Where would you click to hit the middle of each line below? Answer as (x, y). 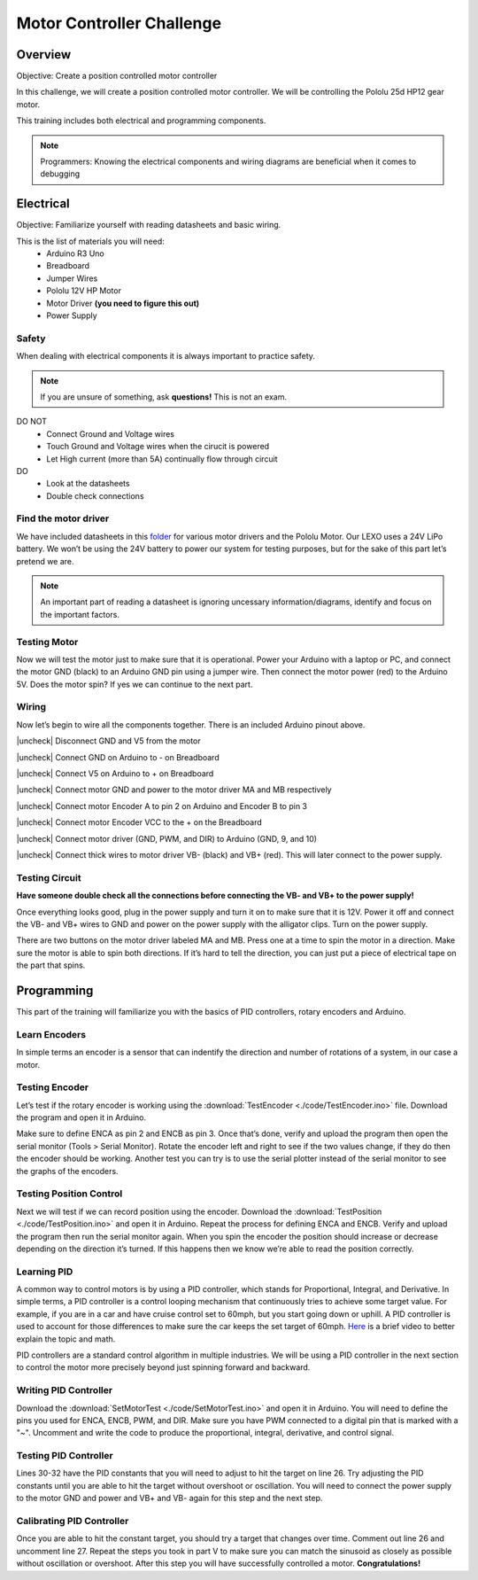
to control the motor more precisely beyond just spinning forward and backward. (163, 1367)
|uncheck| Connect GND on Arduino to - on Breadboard (118, 757)
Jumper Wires (72, 278)
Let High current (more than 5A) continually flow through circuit (162, 459)
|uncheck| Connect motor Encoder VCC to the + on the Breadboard (139, 822)
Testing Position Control (69, 1194)
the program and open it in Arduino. (81, 1117)
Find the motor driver (63, 518)
